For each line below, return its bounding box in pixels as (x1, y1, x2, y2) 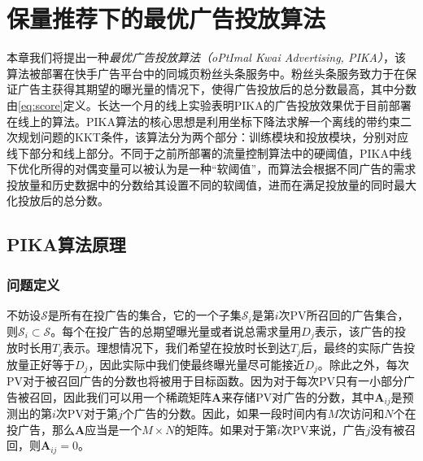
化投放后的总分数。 (7, 192, 109, 209)
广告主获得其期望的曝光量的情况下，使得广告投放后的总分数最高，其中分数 (17, 80, 416, 98)
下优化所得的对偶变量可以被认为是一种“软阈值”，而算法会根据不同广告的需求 (7, 160, 416, 177)
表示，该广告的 (314, 322, 395, 339)
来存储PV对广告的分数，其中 (221, 388, 375, 405)
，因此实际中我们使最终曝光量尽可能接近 (88, 355, 305, 372)
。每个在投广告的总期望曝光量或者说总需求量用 (50, 322, 302, 339)
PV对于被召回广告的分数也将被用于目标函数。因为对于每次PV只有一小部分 (7, 372, 404, 389)
